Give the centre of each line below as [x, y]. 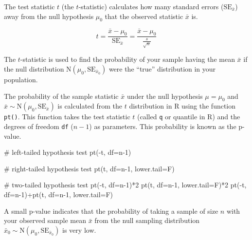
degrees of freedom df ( [39, 126]
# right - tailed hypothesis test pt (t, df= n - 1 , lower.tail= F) [89, 168]
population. [21, 79]
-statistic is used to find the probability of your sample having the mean [127, 59]
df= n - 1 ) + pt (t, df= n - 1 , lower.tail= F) [59, 194]
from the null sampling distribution [147, 220]
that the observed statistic [144, 16]
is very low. [79, 230]
